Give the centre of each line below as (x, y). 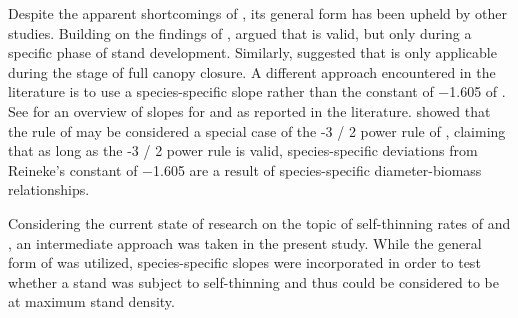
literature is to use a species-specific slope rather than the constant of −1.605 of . (257, 91)
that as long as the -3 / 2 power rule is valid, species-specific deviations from (243, 150)
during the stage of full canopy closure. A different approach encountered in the (252, 71)
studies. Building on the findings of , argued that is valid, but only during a (240, 32)
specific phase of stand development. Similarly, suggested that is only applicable (252, 52)
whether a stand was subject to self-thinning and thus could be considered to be (253, 281)
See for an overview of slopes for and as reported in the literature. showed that (249, 110)
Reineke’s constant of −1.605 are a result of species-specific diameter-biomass (245, 169)
